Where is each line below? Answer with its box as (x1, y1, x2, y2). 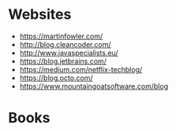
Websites (8, 5, 72, 24)
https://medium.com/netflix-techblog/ (19, 64, 143, 74)
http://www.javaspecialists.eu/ (19, 48, 118, 57)
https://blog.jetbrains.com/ (19, 56, 107, 66)
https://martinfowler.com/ (19, 31, 103, 41)
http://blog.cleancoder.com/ (19, 39, 111, 49)
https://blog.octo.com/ (19, 73, 93, 82)
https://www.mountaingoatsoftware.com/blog (19, 81, 168, 91)
